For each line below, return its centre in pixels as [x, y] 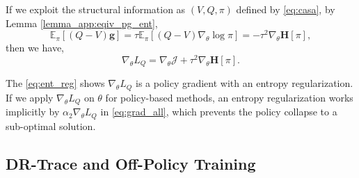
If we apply [30, 97]
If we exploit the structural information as [96, 9]
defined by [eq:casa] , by [286, 9]
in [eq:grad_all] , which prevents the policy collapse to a [219, 112]
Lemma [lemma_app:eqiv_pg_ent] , [82, 23]
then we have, [35, 48]
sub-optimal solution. [51, 126]
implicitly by [33, 112]
